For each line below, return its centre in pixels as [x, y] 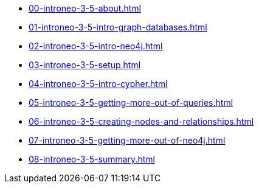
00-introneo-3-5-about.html [85, 8]
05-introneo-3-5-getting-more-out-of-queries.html [131, 103]
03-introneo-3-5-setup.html [85, 65]
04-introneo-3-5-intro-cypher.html [98, 84]
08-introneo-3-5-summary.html [92, 159]
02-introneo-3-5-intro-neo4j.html [96, 46]
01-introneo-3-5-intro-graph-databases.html [118, 27]
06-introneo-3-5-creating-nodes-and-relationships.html [141, 121]
